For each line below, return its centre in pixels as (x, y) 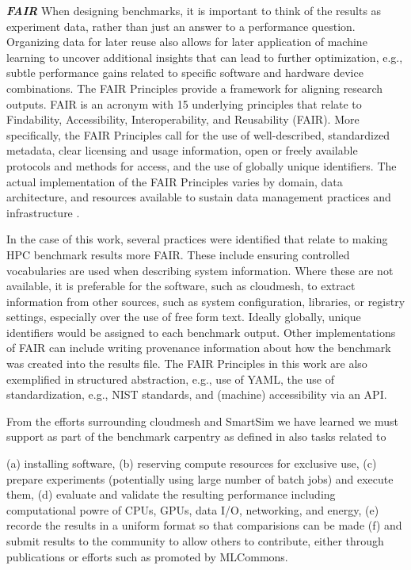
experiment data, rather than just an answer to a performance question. (181, 26)
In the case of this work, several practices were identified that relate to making (197, 239)
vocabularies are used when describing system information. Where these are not (200, 270)
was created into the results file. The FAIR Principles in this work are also (187, 363)
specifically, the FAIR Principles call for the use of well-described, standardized (198, 134)
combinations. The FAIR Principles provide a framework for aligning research (195, 88)
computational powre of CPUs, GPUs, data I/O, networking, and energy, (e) (193, 509)
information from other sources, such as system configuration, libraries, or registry (206, 301)
